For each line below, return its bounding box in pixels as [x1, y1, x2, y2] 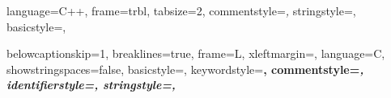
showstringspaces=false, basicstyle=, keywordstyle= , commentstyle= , [6, 60, 364, 77]
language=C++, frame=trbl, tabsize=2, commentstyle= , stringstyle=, [6, 2, 356, 18]
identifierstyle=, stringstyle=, [6, 76, 176, 93]
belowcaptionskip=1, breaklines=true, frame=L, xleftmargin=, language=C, [6, 45, 385, 62]
